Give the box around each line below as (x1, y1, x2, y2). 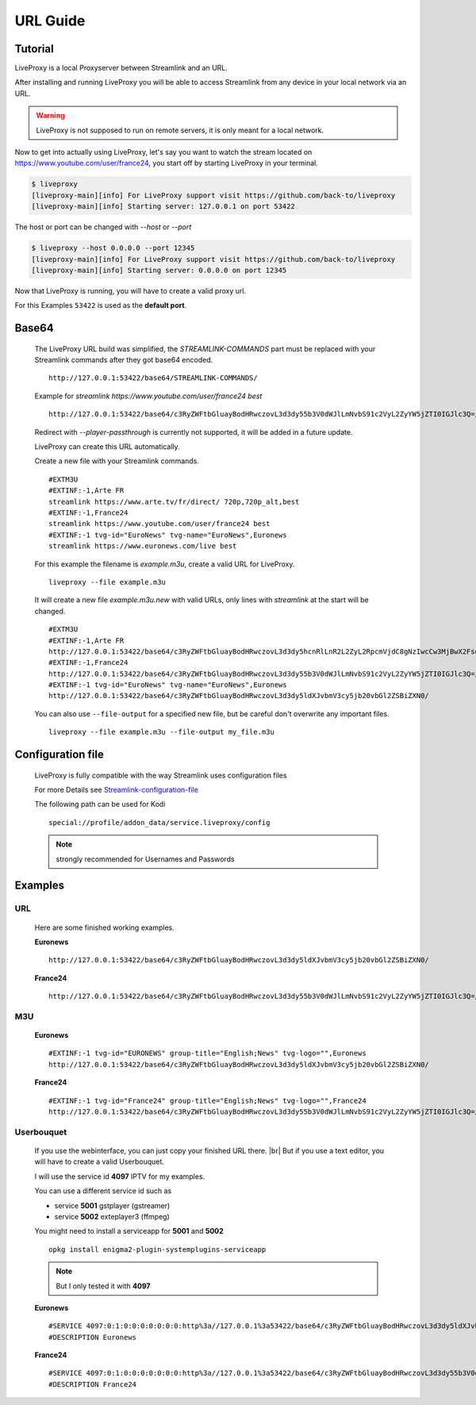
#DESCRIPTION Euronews (48, 1333, 137, 1342)
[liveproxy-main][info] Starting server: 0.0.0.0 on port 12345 (31, 266, 287, 274)
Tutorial (14, 42, 55, 56)
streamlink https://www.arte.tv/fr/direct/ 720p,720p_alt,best (48, 497, 300, 506)
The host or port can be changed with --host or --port (14, 222, 192, 232)
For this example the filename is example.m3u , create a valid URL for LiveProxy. (34, 559, 295, 569)
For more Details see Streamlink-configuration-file (34, 785, 198, 795)
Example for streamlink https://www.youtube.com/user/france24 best (34, 391, 263, 401)
